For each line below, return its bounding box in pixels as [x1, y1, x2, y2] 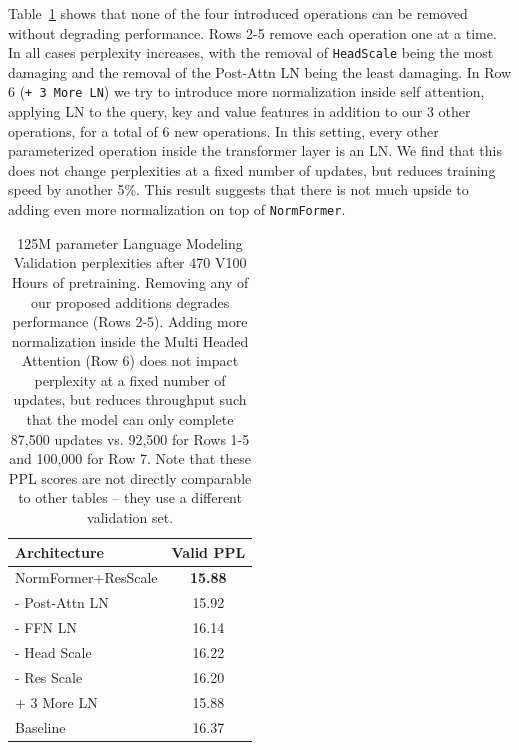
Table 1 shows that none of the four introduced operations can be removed [8, 3, 468, 23]
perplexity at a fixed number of [34, 369, 226, 390]
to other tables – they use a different [18, 487, 242, 508]
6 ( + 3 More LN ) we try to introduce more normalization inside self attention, [8, 81, 485, 102]
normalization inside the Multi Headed [11, 330, 249, 351]
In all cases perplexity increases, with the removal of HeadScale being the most [8, 42, 494, 63]
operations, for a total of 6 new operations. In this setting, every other [8, 120, 439, 141]
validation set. [87, 507, 174, 528]
